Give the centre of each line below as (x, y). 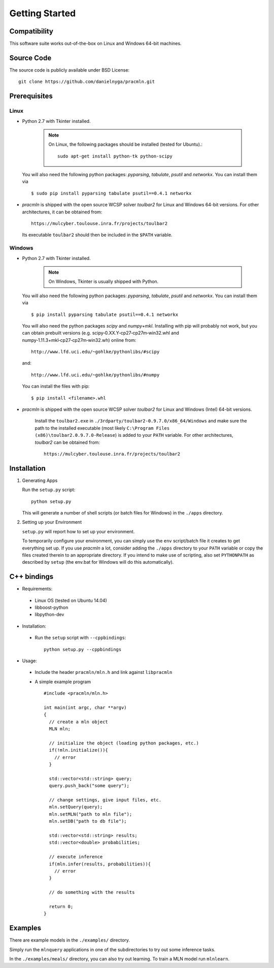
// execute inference (76, 857)
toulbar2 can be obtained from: (67, 442)
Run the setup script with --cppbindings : (80, 638)
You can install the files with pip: (56, 386)
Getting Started (43, 13)
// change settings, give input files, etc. (105, 800)
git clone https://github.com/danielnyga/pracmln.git (87, 82)
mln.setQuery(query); (76, 807)
